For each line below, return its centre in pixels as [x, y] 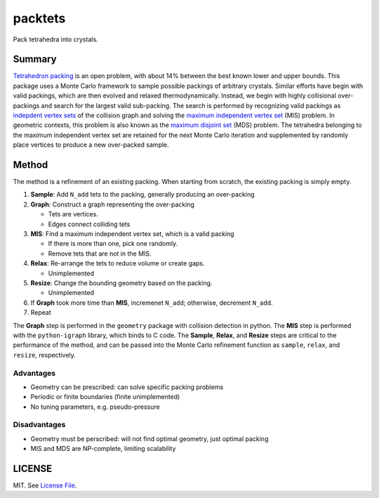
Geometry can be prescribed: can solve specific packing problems [127, 387]
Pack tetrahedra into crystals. [55, 39]
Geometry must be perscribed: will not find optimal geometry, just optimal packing [149, 438]
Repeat [41, 313]
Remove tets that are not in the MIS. [100, 254]
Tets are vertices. [73, 214]
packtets [39, 18]
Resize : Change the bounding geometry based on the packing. [121, 283]
